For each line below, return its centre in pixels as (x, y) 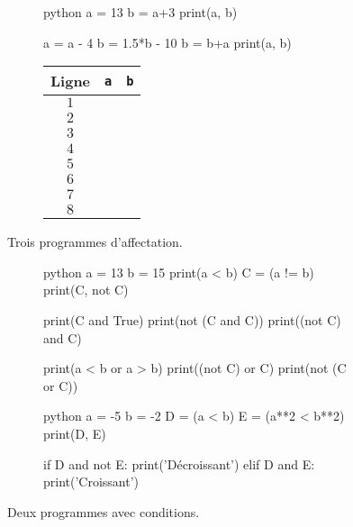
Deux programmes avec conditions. (104, 511)
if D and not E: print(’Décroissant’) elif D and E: (179, 463)
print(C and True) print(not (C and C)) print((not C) (192, 319)
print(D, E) (75, 433)
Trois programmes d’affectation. (95, 242)
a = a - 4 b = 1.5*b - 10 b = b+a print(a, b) (167, 42)
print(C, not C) (86, 290)
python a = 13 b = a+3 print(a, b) (140, 12)
